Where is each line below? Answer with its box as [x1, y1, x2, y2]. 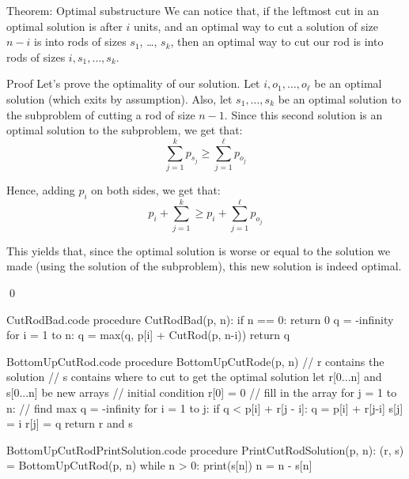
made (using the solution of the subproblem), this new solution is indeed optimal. [6, 258, 402, 274]
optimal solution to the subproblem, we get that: [6, 122, 243, 138]
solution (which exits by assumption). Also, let [6, 90, 233, 107]
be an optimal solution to [278, 90, 401, 107]
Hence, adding [6, 181, 75, 198]
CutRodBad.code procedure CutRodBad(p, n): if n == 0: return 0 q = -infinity [6, 311, 394, 327]
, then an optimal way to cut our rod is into [170, 33, 384, 50]
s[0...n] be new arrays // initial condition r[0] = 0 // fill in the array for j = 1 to [6, 383, 397, 400]
